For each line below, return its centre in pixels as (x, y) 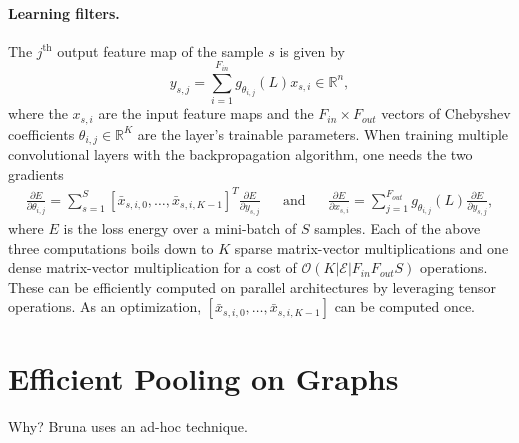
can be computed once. (405, 306)
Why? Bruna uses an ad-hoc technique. (128, 425)
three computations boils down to (111, 247)
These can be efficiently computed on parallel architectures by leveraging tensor (252, 286)
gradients (36, 173)
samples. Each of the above (397, 228)
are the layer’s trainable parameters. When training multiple (323, 133)
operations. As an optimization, (105, 306)
